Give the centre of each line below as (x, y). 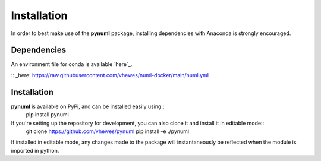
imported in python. (35, 150)
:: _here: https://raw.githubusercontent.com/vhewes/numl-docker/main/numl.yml (110, 75)
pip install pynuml (48, 115)
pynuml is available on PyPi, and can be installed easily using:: (88, 106)
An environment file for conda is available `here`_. (72, 64)
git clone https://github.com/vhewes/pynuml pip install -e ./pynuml (108, 131)
